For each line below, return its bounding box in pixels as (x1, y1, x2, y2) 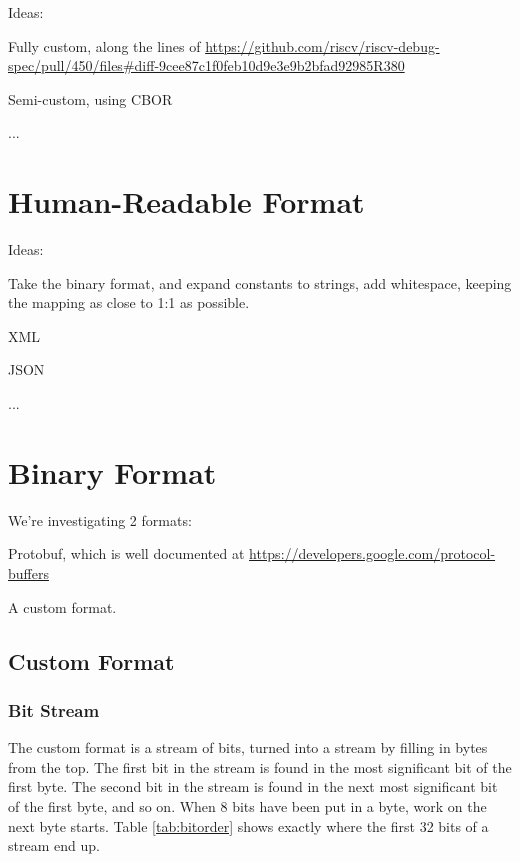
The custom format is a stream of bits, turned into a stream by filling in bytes (8, 737, 488, 758)
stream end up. (8, 835, 100, 856)
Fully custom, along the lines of (8, 35, 201, 56)
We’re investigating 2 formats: (8, 509, 192, 530)
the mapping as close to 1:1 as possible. (8, 292, 250, 313)
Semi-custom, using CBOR (8, 88, 173, 109)
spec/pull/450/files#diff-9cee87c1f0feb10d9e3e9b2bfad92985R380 (8, 55, 405, 76)
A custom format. (8, 596, 117, 617)
